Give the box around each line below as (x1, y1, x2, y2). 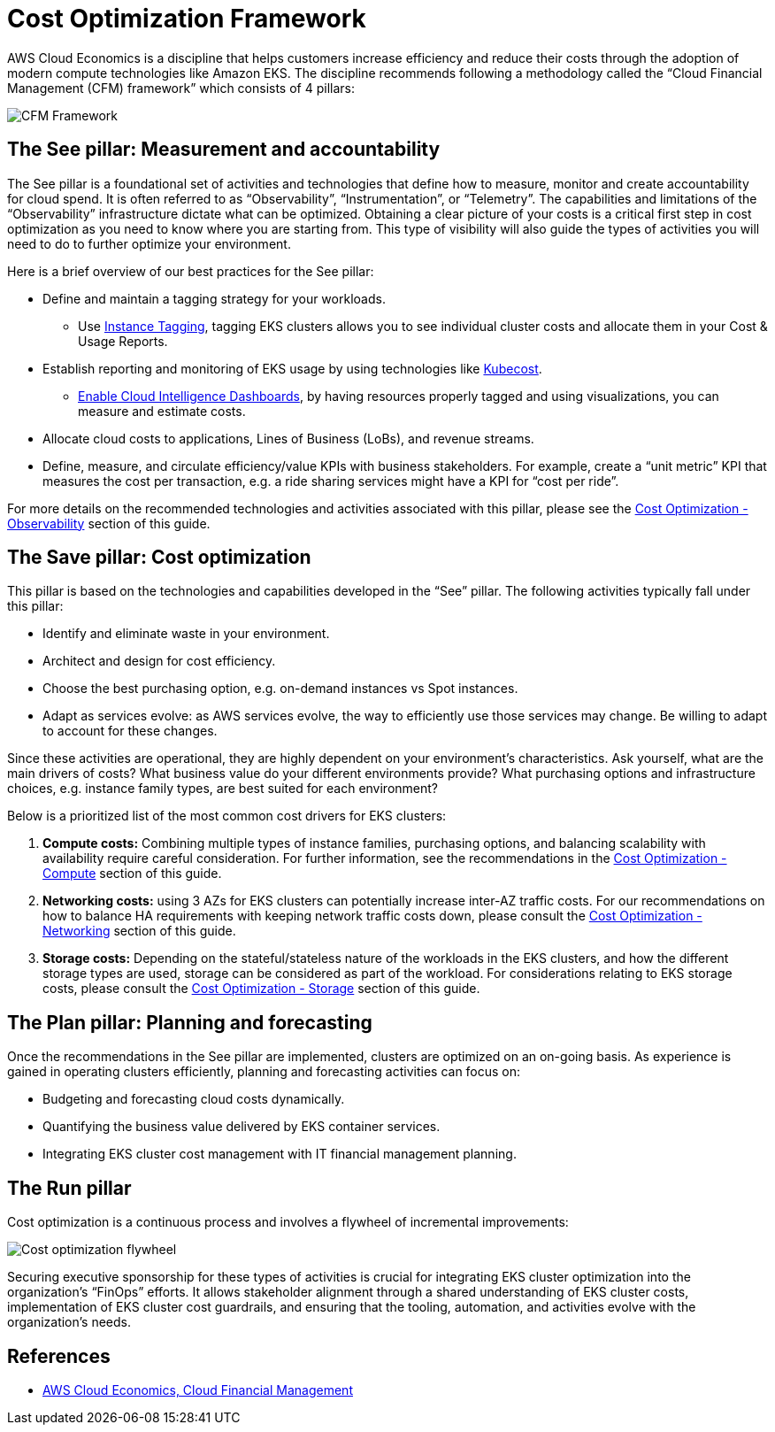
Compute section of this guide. (42, 866, 222, 882)
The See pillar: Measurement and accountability (7, 138, 441, 161)
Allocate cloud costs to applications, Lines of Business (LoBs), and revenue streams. (42, 430, 534, 446)
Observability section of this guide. (7, 515, 211, 531)
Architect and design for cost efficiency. (42, 653, 276, 669)
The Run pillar (7, 1176, 132, 1199)
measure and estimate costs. (78, 403, 246, 419)
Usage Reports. (78, 333, 168, 349)
